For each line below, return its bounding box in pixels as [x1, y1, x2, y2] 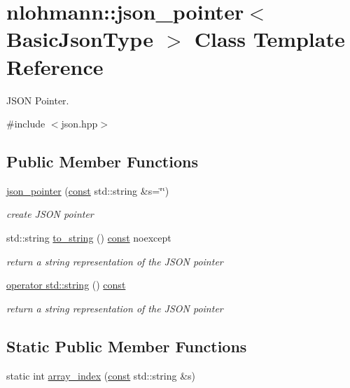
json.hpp [61, 116, 98, 131]
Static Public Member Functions [6, 335, 247, 356]
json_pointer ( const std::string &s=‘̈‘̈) [6, 183, 169, 198]
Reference [6, 52, 104, 81]
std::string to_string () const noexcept [6, 230, 171, 245]
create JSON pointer [6, 207, 94, 221]
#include [6, 116, 45, 131]
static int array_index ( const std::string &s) [6, 368, 196, 382]
